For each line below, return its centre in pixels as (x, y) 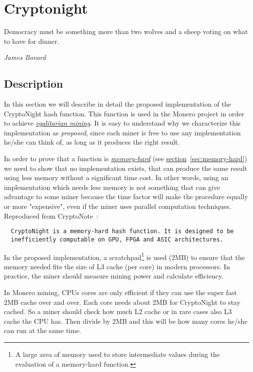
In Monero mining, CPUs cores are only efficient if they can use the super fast (120, 292)
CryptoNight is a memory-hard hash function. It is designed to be (122, 232)
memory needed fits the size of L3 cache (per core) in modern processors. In (117, 266)
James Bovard (25, 57)
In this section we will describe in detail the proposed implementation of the (118, 104)
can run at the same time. (43, 330)
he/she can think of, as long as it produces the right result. (92, 142)
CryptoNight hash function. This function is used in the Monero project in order (124, 113)
